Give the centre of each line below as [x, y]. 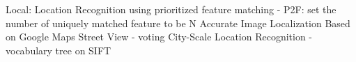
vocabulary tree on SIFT [59, 50]
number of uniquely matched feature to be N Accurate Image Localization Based [178, 23]
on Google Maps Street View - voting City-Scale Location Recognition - [159, 37]
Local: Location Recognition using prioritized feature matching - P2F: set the [171, 9]
